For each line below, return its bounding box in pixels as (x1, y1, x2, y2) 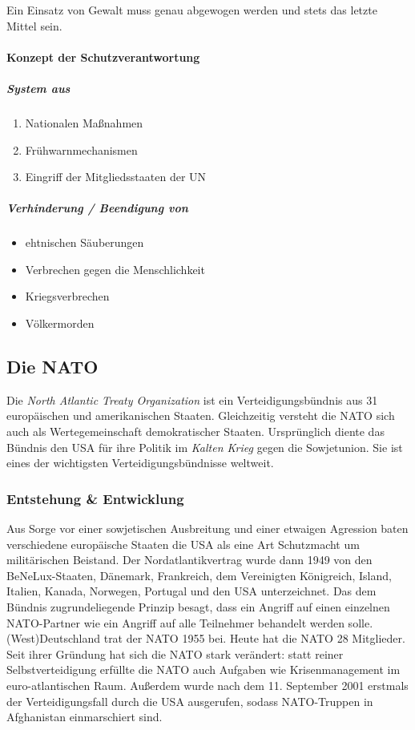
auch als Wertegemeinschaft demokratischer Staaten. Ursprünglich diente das (6, 423, 385, 440)
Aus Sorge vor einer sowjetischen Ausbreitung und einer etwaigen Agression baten (6, 520, 409, 537)
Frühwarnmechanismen (25, 141, 138, 158)
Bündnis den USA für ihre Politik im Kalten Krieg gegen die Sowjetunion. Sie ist (6, 438, 403, 455)
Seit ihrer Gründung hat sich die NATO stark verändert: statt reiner (6, 645, 344, 662)
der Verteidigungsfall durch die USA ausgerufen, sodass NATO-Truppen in (6, 692, 373, 709)
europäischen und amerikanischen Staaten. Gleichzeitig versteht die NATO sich (6, 407, 395, 424)
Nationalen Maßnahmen (25, 114, 143, 131)
